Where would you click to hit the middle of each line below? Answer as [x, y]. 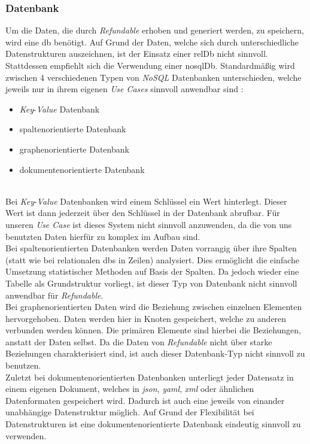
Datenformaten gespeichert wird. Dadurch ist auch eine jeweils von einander [145, 400]
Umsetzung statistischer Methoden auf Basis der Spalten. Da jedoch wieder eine [152, 271]
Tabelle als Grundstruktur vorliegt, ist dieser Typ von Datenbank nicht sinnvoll [151, 283]
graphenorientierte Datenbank [74, 149]
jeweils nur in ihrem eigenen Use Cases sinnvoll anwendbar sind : [124, 89]
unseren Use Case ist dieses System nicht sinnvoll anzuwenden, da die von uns [149, 224]
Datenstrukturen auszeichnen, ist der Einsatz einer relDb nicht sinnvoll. [137, 54]
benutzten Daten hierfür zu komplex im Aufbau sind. [103, 236]
